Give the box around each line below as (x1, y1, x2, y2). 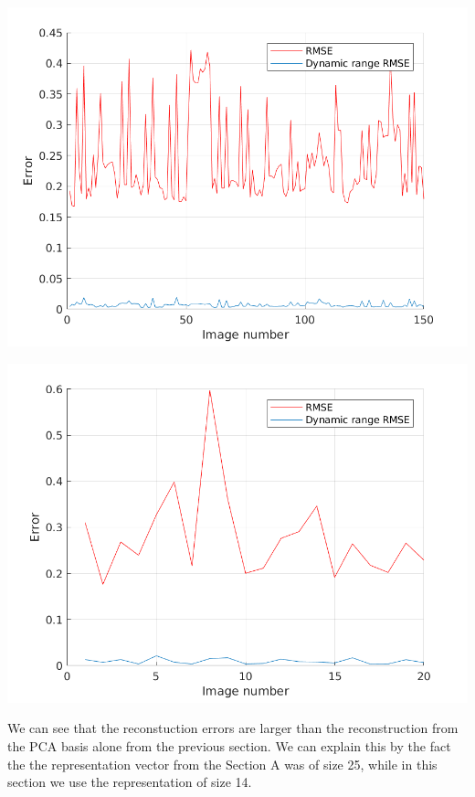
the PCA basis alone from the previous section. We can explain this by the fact (7, 736, 451, 755)
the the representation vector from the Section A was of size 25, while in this (7, 754, 438, 773)
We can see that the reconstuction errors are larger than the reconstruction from (7, 718, 459, 738)
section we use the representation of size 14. (7, 772, 252, 792)
